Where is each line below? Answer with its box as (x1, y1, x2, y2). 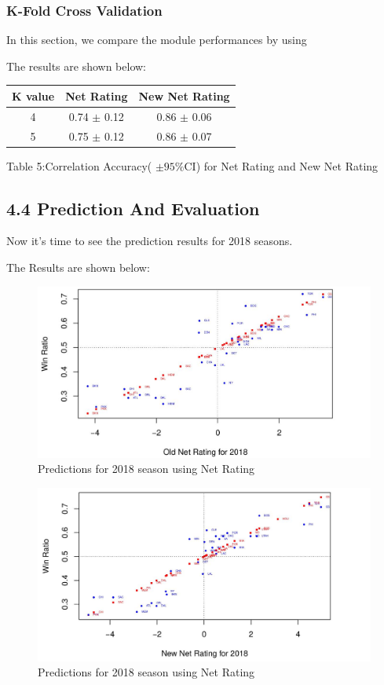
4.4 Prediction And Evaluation (6, 196, 260, 220)
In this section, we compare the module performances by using (6, 31, 307, 48)
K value (12, 87, 55, 104)
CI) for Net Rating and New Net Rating (184, 157, 379, 174)
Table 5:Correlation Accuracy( (6, 157, 152, 174)
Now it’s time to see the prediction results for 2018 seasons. (6, 233, 293, 249)
